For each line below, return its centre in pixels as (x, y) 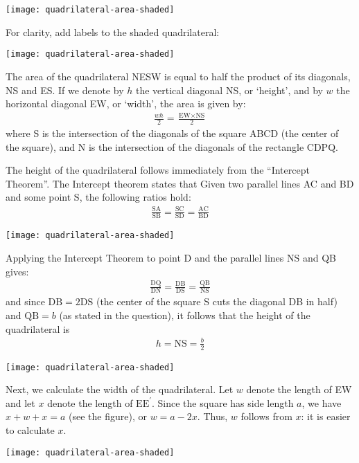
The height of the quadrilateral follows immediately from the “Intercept (158, 170)
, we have (322, 402)
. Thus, (212, 416)
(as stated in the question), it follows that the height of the (185, 315)
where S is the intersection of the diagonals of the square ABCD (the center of (172, 133)
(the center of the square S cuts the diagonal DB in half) (217, 301)
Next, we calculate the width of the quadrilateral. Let (120, 389)
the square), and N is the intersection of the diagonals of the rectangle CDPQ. (172, 146)
